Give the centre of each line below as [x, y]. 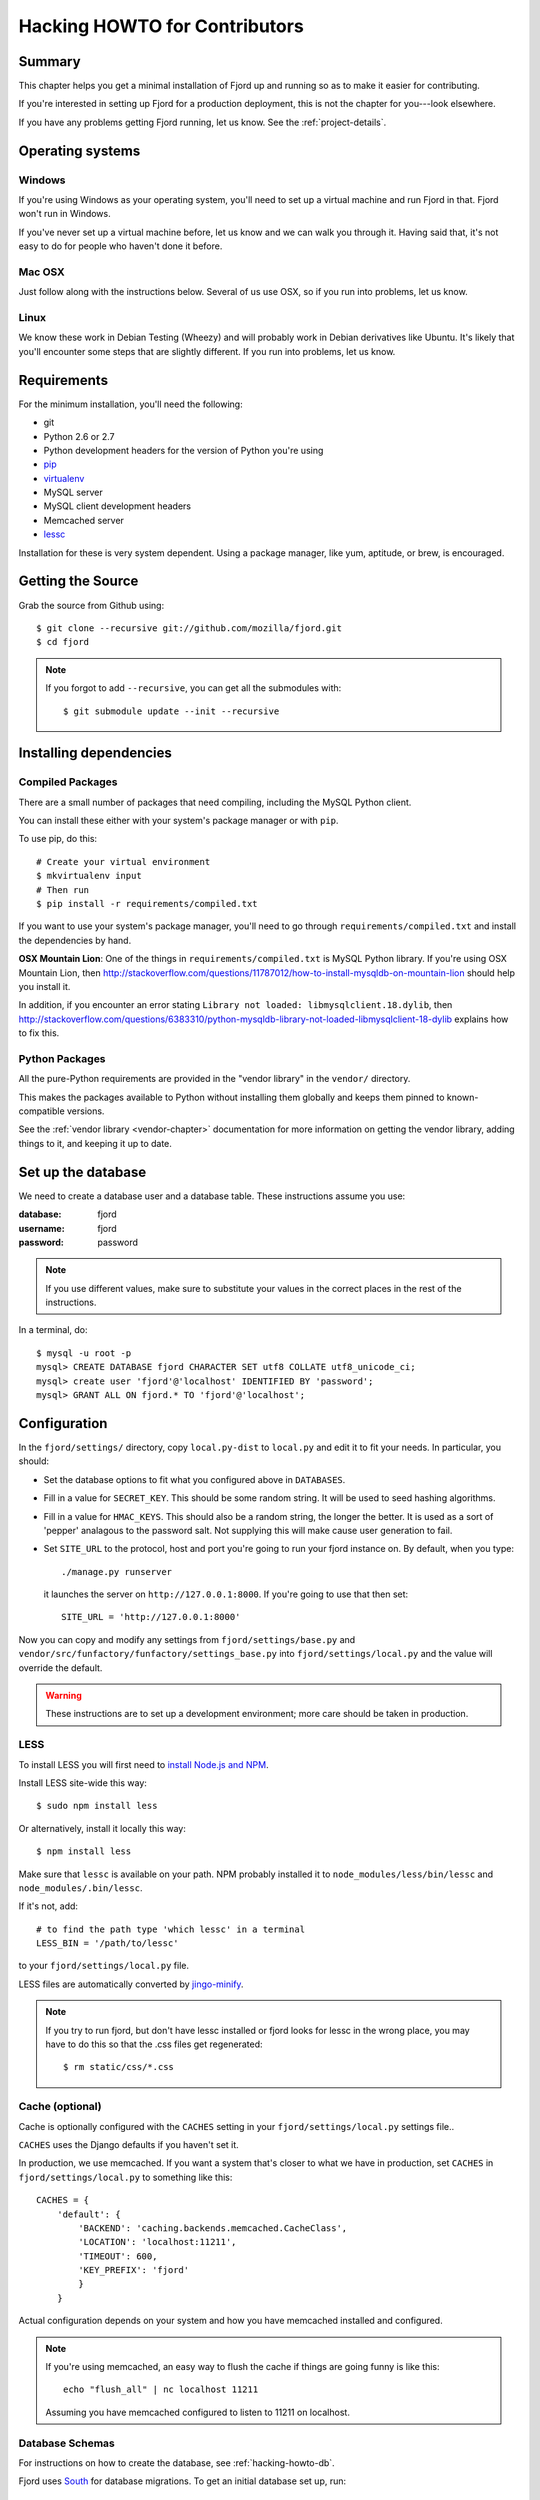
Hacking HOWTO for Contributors [161, 26]
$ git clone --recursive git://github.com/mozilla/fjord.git [189, 628]
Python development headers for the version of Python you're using [183, 450]
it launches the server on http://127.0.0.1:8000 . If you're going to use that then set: [226, 1594]
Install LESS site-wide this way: [82, 1782]
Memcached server [84, 520]
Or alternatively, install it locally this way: [102, 1828]
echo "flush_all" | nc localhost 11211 [161, 2389]
